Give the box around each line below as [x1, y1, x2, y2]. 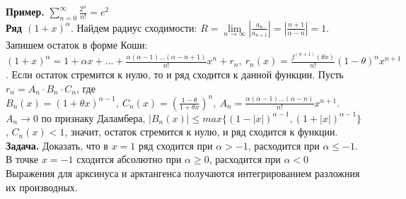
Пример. [6, 4, 45, 18]
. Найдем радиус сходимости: [70, 20, 197, 35]
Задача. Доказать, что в [6, 138, 108, 152]
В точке [6, 152, 39, 167]
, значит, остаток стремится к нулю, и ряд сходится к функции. [64, 124, 338, 139]
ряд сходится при [138, 138, 213, 152]
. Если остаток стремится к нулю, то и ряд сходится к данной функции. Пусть [6, 66, 344, 81]
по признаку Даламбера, [41, 110, 146, 125]
